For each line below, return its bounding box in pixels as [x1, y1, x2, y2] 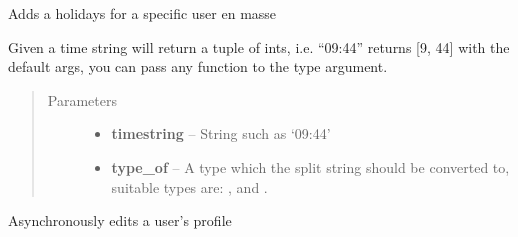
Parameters [47, 89, 117, 110]
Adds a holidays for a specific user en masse [8, 3, 277, 23]
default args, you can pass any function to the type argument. [8, 56, 388, 77]
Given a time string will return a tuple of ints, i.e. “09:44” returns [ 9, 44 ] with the [8, 36, 510, 57]
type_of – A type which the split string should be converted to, [111, 156, 510, 177]
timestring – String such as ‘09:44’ [111, 123, 331, 144]
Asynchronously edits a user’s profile [8, 210, 232, 231]
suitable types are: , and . [111, 176, 268, 197]
